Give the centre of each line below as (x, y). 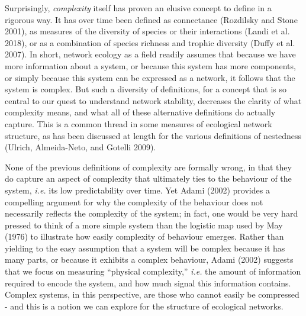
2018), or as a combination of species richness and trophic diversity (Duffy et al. (150, 42)
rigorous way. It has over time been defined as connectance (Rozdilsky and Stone (151, 19)
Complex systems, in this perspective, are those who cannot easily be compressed (152, 294)
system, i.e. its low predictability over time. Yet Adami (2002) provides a (137, 190)
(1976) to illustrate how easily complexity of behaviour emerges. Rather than (144, 236)
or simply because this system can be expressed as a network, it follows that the (150, 77)
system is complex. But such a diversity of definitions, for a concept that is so (146, 89)
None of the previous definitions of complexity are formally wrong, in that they (148, 167)
